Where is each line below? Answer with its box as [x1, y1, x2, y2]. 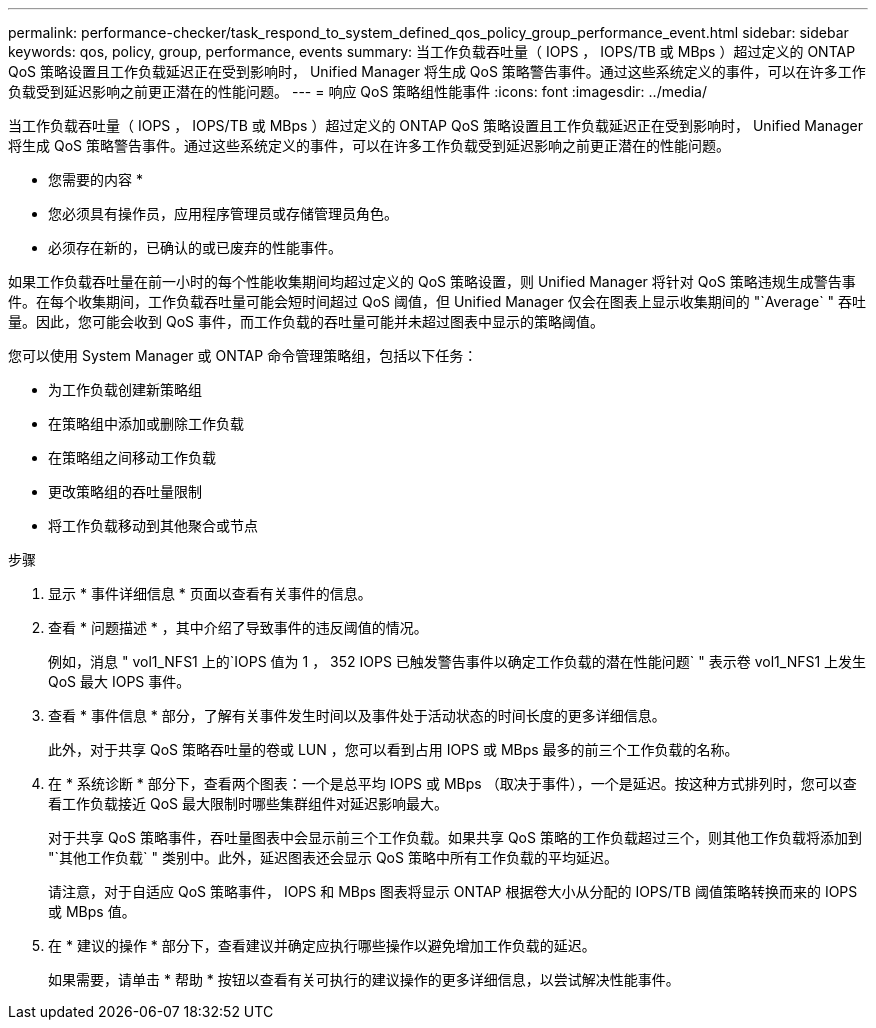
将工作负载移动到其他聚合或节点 [48, 517, 258, 534]
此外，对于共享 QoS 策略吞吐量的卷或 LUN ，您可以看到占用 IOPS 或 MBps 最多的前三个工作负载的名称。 [48, 741, 739, 758]
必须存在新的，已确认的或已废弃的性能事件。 [48, 239, 342, 256]
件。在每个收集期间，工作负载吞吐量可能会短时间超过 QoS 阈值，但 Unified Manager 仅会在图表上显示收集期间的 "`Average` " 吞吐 [8, 293, 867, 310]
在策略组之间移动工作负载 [48, 449, 216, 466]
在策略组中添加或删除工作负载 [48, 415, 244, 432]
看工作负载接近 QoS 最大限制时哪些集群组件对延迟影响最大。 [48, 795, 448, 812]
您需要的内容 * [48, 171, 143, 188]
